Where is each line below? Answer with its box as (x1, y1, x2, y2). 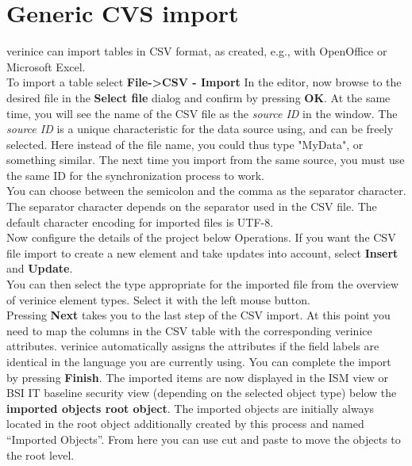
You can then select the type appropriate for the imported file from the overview (6, 276, 399, 292)
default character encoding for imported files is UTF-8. (6, 213, 274, 230)
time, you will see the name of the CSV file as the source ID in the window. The (6, 105, 398, 121)
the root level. (6, 446, 75, 463)
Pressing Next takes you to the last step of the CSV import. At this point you (6, 307, 391, 323)
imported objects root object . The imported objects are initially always (6, 399, 375, 416)
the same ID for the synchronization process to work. (6, 166, 264, 183)
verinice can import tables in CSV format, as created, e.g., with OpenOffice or (6, 43, 387, 59)
